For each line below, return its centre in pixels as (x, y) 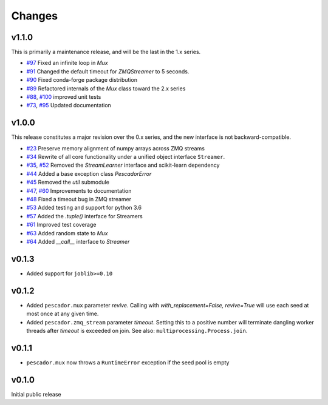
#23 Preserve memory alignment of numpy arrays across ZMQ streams (115, 148)
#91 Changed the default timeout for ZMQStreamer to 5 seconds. (108, 71)
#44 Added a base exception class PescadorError (89, 173)
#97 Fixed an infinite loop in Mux (67, 63)
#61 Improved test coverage (61, 225)
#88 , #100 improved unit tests (64, 97)
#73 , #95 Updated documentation (69, 105)
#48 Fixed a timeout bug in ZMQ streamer (79, 199)
